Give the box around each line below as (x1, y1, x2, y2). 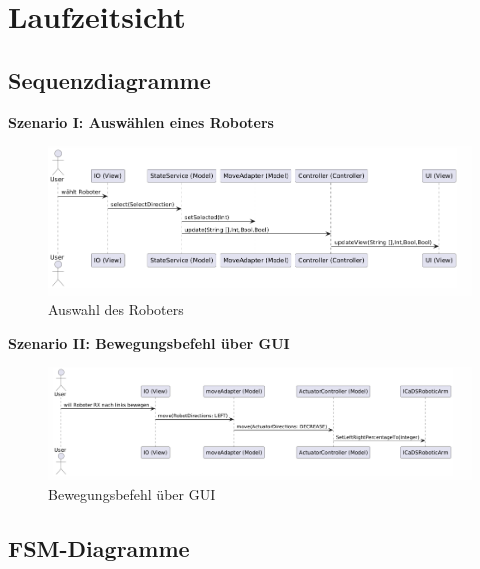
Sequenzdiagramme (8, 64, 211, 95)
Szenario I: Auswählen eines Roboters (8, 111, 274, 132)
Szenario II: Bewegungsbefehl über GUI (8, 332, 290, 353)
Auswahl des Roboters (48, 299, 184, 320)
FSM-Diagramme (8, 533, 190, 564)
